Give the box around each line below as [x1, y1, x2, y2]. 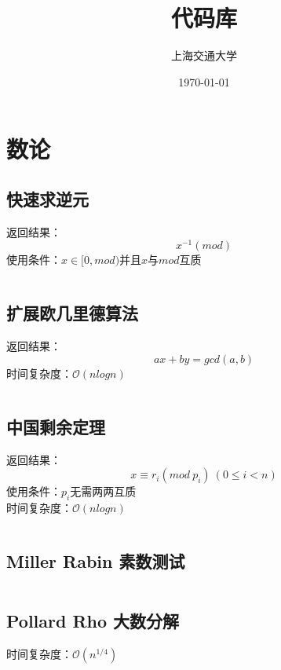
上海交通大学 [171, 47, 237, 64]
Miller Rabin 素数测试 [6, 548, 185, 573]
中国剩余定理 [6, 414, 105, 438]
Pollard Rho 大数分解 [6, 609, 180, 633]
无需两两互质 [70, 483, 137, 500]
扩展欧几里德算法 [6, 301, 138, 325]
